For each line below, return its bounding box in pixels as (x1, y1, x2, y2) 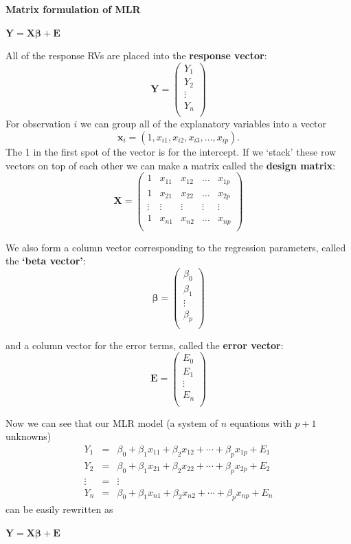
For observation (5, 116, 71, 131)
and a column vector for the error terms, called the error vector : (5, 337, 284, 352)
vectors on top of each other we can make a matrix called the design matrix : (5, 158, 336, 172)
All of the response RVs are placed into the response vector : (5, 48, 267, 63)
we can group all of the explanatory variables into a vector (80, 116, 327, 131)
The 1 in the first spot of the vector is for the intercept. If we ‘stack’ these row (5, 144, 337, 158)
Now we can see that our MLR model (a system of (5, 415, 218, 430)
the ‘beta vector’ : (5, 253, 86, 268)
